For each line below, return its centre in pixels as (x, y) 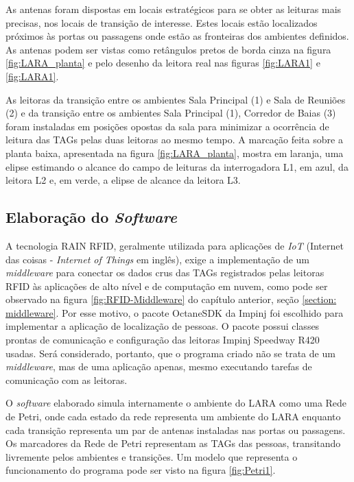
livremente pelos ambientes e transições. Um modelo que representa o (152, 456)
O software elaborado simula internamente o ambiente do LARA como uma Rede (176, 403)
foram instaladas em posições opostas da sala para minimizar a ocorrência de (167, 126)
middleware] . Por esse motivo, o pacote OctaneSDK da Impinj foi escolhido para (175, 312)
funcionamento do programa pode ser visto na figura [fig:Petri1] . (141, 470)
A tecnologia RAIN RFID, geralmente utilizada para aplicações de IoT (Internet (175, 245)
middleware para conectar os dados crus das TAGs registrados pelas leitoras (165, 273)
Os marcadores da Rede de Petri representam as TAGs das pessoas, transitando (173, 443)
